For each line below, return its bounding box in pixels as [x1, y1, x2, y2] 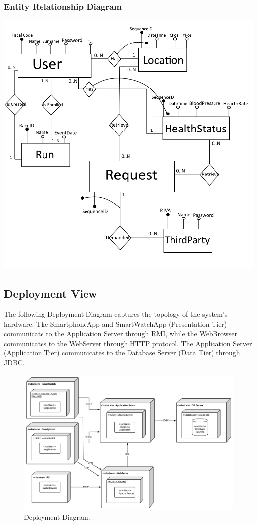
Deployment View [4, 286, 97, 301]
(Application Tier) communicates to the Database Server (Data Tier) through [4, 348, 240, 358]
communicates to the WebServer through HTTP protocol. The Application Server [4, 338, 252, 348]
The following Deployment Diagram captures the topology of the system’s [4, 309, 228, 319]
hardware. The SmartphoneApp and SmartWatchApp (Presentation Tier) [4, 318, 227, 329]
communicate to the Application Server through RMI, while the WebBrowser [4, 328, 237, 339]
